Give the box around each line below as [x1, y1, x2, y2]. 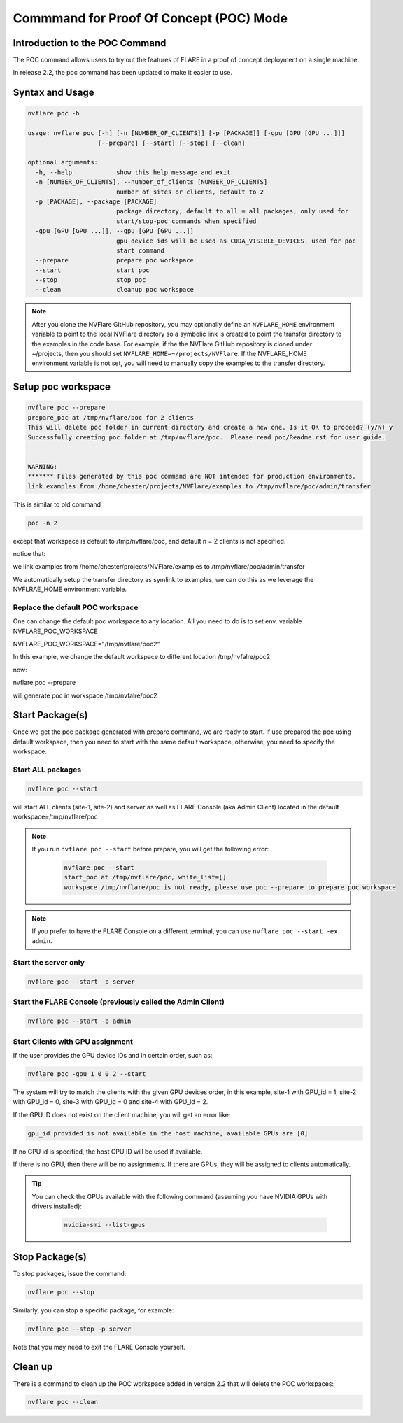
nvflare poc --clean [27, 1398, 98, 1406]
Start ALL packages [13, 765, 82, 774]
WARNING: [27, 462, 58, 470]
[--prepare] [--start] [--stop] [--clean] [97, 139, 246, 147]
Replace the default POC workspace [13, 602, 139, 612]
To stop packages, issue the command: [13, 1269, 127, 1277]
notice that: [13, 549, 46, 558]
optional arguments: [27, 158, 98, 167]
